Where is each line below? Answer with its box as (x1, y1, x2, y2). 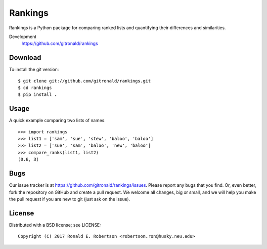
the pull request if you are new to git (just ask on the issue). (9, 196, 131, 202)
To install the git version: (9, 67, 59, 73)
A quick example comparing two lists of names (9, 118, 105, 124)
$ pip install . (18, 92, 57, 97)
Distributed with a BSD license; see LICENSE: (9, 222, 101, 228)
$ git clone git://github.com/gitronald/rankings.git (18, 78, 151, 83)
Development (9, 34, 37, 40)
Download (9, 53, 42, 62)
